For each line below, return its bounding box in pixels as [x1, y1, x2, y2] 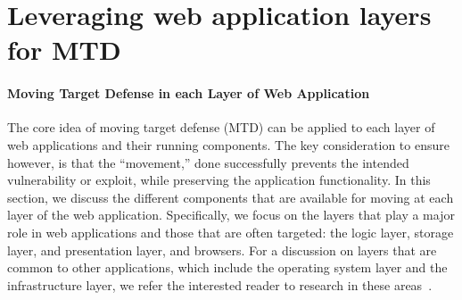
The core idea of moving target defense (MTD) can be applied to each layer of [7, 118, 435, 137]
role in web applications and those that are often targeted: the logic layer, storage [7, 222, 454, 241]
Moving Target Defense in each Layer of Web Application [7, 84, 370, 103]
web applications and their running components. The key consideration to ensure [7, 135, 450, 154]
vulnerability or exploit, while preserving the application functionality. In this [7, 171, 431, 189]
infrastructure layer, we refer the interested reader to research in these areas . [7, 275, 433, 294]
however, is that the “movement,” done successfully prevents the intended [7, 153, 409, 171]
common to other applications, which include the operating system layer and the [7, 258, 448, 277]
